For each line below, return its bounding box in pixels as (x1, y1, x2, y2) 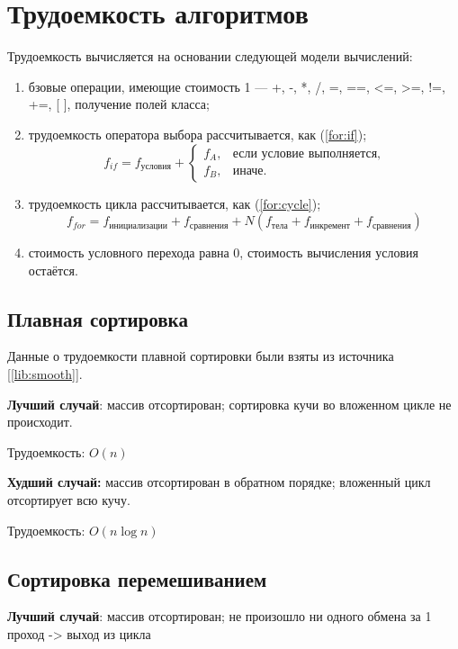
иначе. (232, 165, 267, 178)
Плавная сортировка (7, 304, 188, 332)
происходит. (7, 412, 73, 431)
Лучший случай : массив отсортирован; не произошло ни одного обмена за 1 (7, 607, 432, 626)
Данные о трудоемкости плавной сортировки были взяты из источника (7, 347, 394, 365)
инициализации (109, 221, 167, 230)
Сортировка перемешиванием (7, 564, 267, 592)
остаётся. (28, 260, 78, 279)
